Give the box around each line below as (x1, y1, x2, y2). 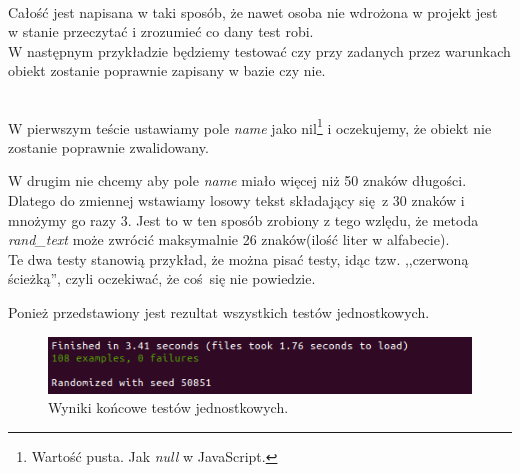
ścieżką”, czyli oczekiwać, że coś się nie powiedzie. (8, 268, 316, 289)
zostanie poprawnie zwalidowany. (8, 136, 209, 157)
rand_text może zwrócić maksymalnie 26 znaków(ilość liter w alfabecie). (8, 229, 450, 250)
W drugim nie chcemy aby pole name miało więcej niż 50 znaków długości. (8, 170, 467, 191)
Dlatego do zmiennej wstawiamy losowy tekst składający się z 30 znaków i (8, 190, 465, 210)
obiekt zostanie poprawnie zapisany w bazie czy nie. (8, 60, 326, 81)
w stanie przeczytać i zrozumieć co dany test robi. (8, 21, 314, 42)
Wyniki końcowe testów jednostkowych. (48, 397, 289, 418)
